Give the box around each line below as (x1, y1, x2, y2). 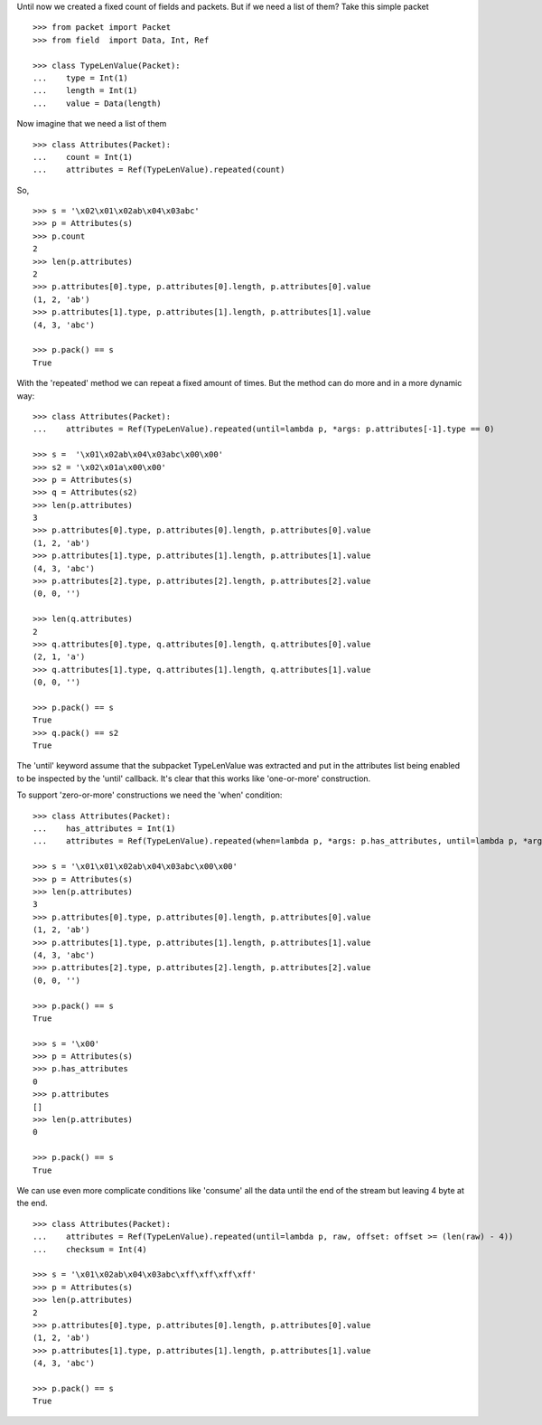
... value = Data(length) (33, 98, 162, 109)
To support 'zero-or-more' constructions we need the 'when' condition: (16, 789, 283, 800)
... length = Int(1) (33, 86, 138, 96)
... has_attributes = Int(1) (33, 824, 176, 834)
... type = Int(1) (33, 72, 128, 83)
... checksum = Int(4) (33, 1244, 148, 1254)
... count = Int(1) (33, 152, 134, 162)
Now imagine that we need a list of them (16, 118, 167, 129)
